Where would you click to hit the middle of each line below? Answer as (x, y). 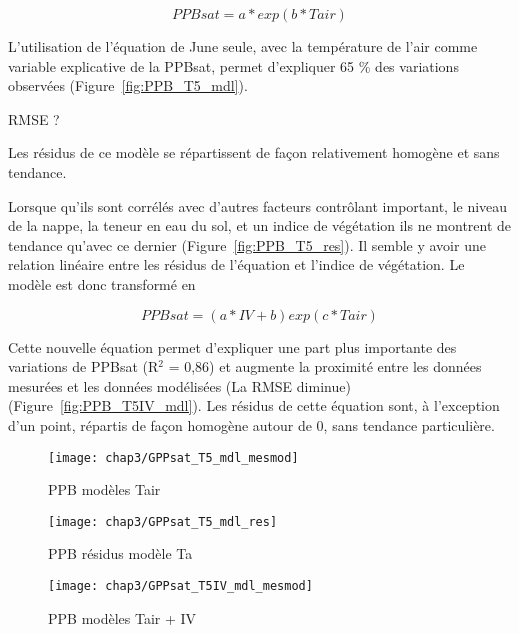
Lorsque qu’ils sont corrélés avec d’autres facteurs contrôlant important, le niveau (258, 205)
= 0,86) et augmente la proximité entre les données (325, 366)
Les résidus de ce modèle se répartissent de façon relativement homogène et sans (254, 152)
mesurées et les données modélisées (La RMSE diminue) (179, 385)
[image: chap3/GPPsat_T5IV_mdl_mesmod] (180, 586)
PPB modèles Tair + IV (122, 617)
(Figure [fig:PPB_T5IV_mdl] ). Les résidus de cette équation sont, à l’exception (254, 405)
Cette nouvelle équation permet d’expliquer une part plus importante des (232, 346)
